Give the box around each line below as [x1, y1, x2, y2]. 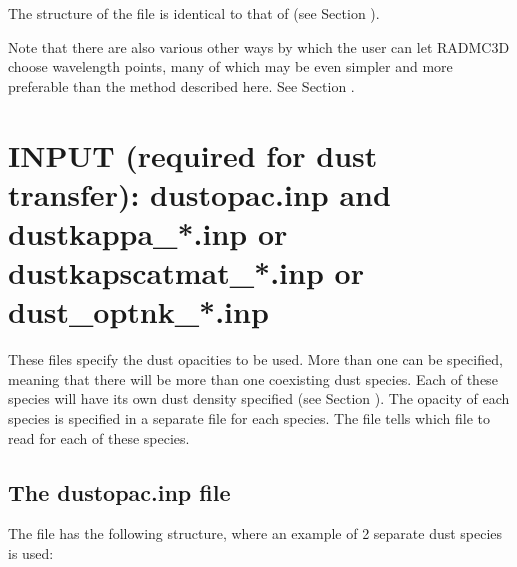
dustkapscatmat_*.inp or [8, 252, 364, 293]
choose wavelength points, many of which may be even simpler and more [8, 56, 453, 77]
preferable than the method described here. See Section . [8, 75, 355, 96]
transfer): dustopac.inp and [8, 173, 391, 214]
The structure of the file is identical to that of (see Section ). [8, 3, 380, 23]
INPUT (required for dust [8, 134, 378, 175]
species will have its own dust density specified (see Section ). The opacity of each [8, 388, 510, 409]
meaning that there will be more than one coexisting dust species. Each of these [8, 368, 498, 389]
